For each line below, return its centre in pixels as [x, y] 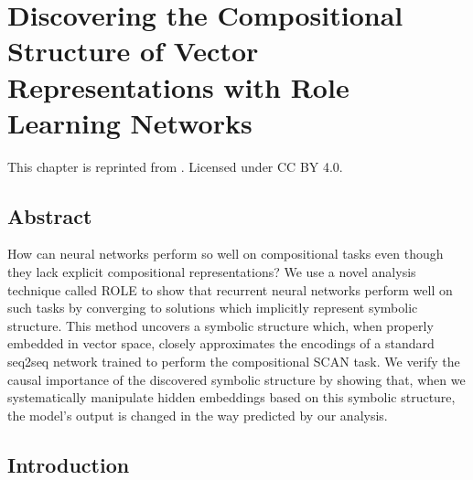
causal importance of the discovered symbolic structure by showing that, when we [236, 379]
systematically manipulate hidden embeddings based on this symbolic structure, [231, 397]
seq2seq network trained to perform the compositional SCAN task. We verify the [234, 362]
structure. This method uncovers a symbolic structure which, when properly [220, 325]
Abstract [50, 215]
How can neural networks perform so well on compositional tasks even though [226, 254]
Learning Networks [130, 122]
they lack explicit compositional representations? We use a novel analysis [212, 272]
